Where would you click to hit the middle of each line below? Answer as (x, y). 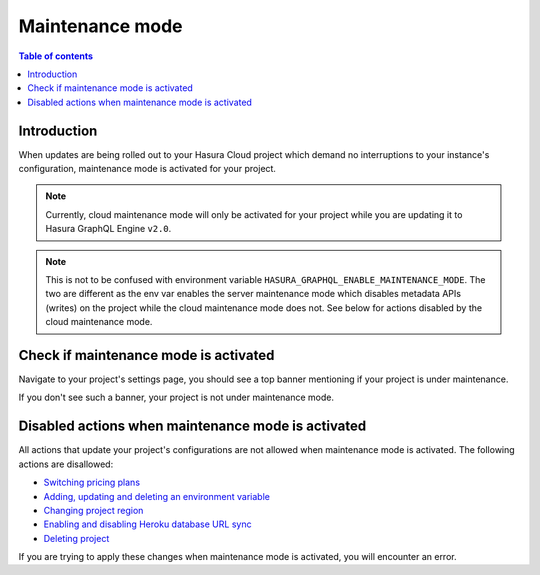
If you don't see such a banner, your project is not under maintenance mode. (176, 397)
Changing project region (93, 510)
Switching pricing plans (91, 482)
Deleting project (76, 538)
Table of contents (56, 56)
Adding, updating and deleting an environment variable (156, 496)
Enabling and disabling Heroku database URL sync (147, 524)
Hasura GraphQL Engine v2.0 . (108, 229)
